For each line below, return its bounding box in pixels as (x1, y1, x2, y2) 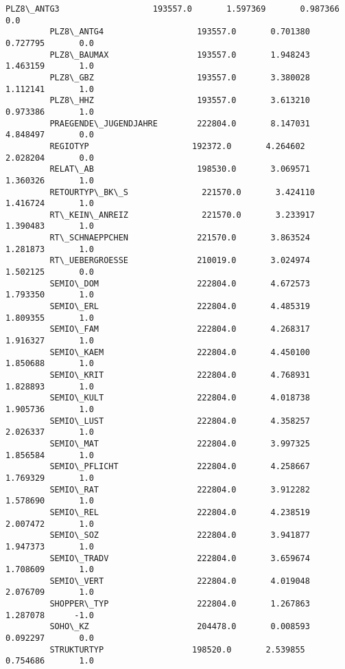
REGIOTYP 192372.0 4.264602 (49, 141, 305, 151)
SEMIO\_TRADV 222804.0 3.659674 (49, 553, 310, 563)
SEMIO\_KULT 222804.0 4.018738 (49, 393, 310, 403)
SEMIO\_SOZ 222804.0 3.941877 (49, 530, 310, 541)
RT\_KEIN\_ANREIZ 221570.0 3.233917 (49, 209, 316, 220)
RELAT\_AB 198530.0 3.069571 (49, 164, 310, 174)
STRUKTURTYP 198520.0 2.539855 (49, 644, 305, 655)
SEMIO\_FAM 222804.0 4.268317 (49, 324, 310, 334)
